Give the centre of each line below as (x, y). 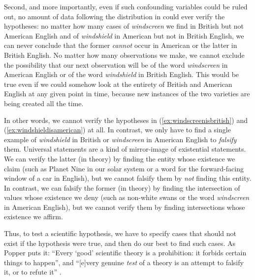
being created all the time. (44, 103)
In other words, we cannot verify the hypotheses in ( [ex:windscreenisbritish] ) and (126, 120)
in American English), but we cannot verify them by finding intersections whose (125, 207)
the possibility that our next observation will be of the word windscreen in (116, 64)
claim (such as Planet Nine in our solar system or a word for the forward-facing (124, 168)
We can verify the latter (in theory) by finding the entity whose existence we (120, 158)
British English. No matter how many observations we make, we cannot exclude (124, 55)
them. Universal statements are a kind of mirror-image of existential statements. (125, 149)
